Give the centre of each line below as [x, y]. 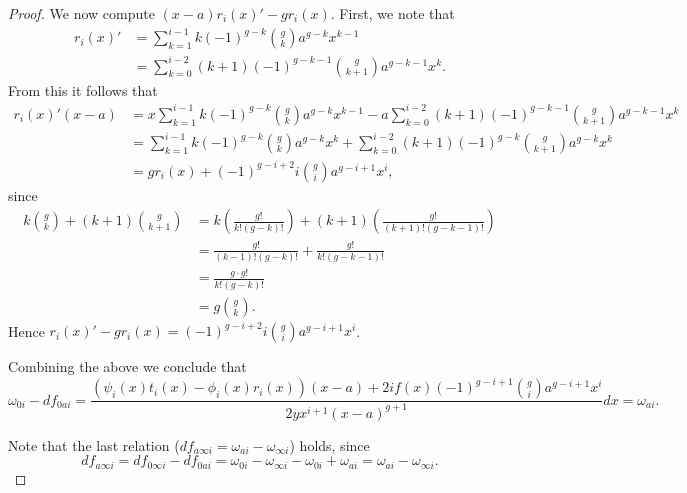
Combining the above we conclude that [127, 366]
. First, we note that [392, 13]
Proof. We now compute [81, 13]
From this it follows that [83, 89]
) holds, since [329, 444]
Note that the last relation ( [94, 444]
